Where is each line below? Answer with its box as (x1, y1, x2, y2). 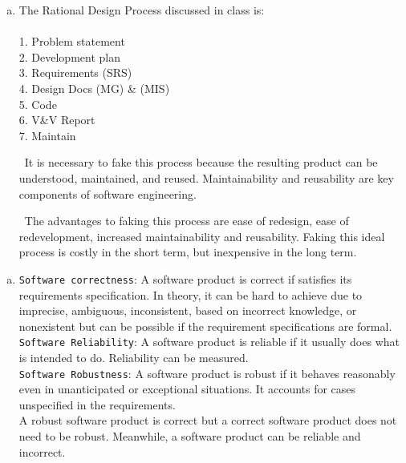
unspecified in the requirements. (18, 396, 176, 413)
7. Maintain (18, 127, 76, 143)
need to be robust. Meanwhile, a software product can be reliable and (18, 428, 361, 445)
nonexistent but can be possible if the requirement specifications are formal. (18, 317, 392, 334)
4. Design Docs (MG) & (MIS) (18, 79, 170, 96)
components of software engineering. (18, 185, 197, 202)
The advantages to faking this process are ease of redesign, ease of (24, 212, 349, 229)
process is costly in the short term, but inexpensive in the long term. (18, 244, 357, 260)
